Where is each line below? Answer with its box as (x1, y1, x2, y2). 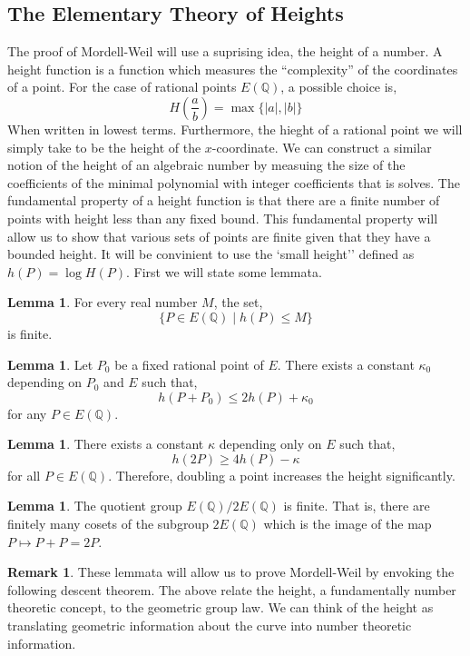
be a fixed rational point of (114, 354, 264, 373)
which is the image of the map (263, 514, 432, 533)
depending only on (219, 434, 322, 453)
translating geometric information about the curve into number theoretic (7, 616, 412, 635)
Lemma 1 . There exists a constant (7, 434, 204, 453)
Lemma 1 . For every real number (7, 293, 198, 312)
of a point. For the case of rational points (7, 77, 237, 96)
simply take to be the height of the (7, 137, 201, 156)
